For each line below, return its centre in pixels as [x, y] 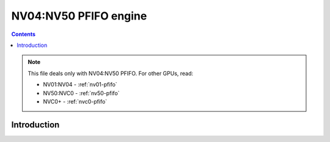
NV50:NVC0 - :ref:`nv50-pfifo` [81, 93]
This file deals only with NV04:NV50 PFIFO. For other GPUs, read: [111, 73]
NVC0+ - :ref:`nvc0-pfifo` [75, 101]
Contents [24, 34]
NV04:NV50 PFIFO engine [79, 16]
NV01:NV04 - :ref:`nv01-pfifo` [80, 85]
